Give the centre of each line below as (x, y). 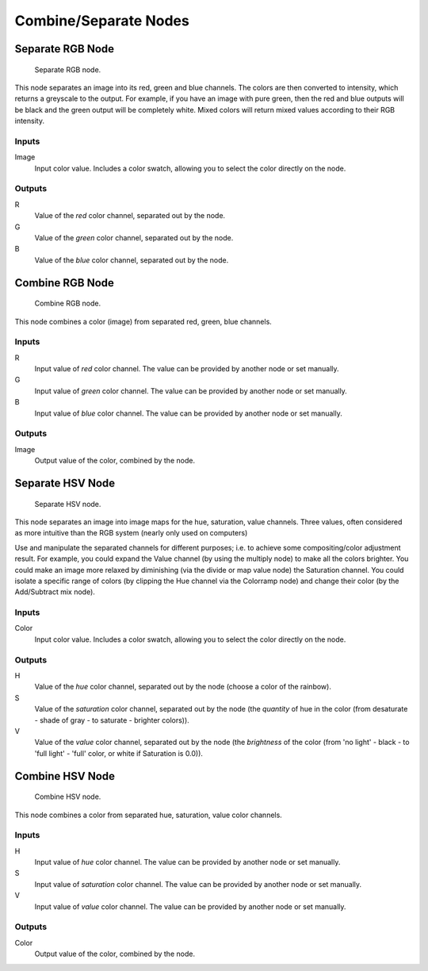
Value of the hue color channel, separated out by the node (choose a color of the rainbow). (183, 687)
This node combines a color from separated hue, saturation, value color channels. (149, 815)
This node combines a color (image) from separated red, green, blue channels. (143, 321)
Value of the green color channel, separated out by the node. (134, 237)
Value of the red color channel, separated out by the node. (130, 216)
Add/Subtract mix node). (55, 592)
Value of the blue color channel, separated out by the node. (132, 260)
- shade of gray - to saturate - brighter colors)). (112, 720)
